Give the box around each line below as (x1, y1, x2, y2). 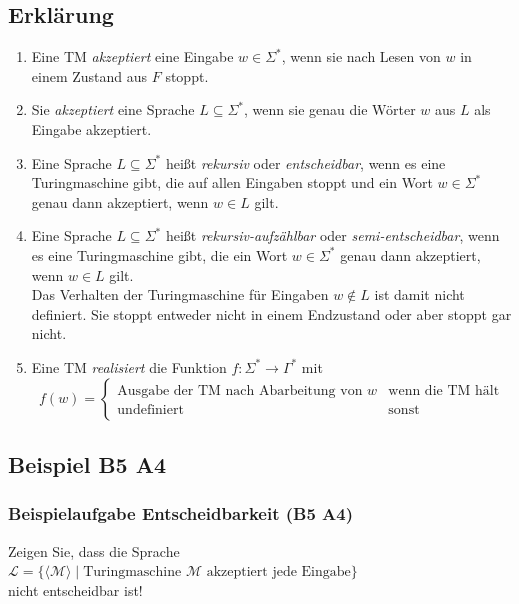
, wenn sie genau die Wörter (244, 99, 416, 120)
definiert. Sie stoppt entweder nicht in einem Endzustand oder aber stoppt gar (31, 303, 512, 324)
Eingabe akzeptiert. (31, 118, 152, 139)
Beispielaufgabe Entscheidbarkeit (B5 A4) (8, 501, 354, 526)
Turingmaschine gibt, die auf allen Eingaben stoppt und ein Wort (31, 172, 433, 193)
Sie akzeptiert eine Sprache (31, 99, 195, 120)
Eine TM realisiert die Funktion (31, 356, 227, 377)
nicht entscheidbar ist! (8, 579, 143, 600)
